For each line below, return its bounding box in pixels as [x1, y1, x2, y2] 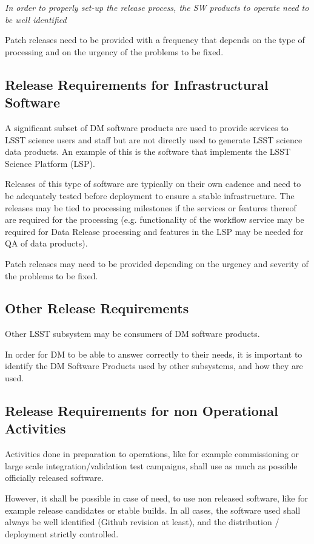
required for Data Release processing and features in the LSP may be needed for [5, 225, 304, 237]
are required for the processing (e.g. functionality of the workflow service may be [5, 213, 304, 226]
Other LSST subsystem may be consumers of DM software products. [5, 327, 260, 340]
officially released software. [5, 471, 104, 484]
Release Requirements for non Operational [5, 401, 278, 420]
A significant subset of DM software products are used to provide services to [5, 121, 289, 134]
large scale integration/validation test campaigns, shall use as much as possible [5, 459, 298, 472]
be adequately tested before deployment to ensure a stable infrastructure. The [5, 189, 295, 202]
